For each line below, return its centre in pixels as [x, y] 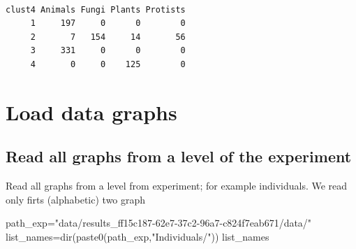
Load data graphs [91, 112]
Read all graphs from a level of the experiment [179, 156]
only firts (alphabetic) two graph [76, 199]
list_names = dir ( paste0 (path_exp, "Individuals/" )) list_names [138, 236]
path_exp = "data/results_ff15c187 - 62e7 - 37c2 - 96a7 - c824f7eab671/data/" [159, 223]
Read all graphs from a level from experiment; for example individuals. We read [177, 186]
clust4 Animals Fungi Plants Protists [96, 9]
